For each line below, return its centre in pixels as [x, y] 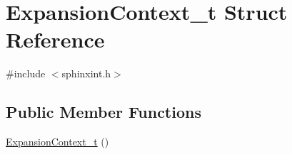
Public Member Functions [104, 112]
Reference [55, 39]
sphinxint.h [86, 73]
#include [26, 73]
